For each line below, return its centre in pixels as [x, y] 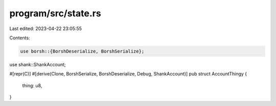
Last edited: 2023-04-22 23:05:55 [45, 29]
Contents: [20, 38]
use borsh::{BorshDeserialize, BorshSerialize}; [82, 51]
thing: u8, [32, 85]
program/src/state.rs [55, 13]
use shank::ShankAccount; [38, 64]
